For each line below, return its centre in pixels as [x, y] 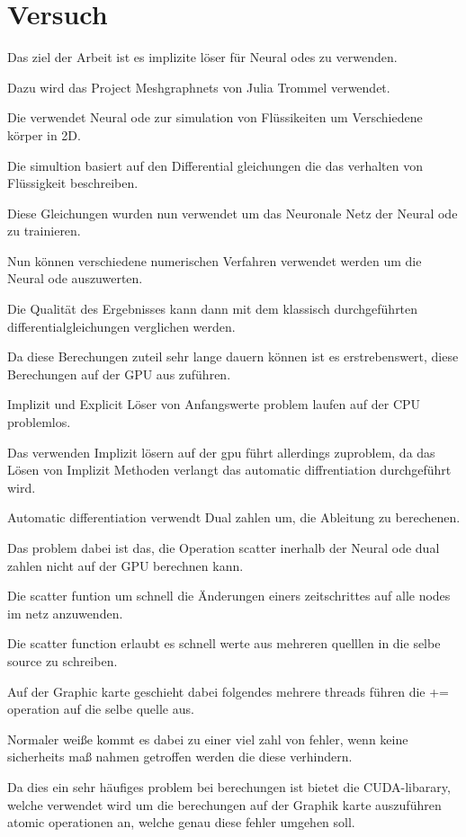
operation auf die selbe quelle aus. [101, 709]
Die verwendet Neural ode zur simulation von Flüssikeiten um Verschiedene [215, 117]
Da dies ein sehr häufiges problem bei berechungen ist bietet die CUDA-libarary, [229, 786]
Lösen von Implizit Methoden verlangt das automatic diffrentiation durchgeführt [229, 470]
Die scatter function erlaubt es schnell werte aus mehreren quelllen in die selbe [224, 643]
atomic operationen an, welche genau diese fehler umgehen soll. [181, 822]
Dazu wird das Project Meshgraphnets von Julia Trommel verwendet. [199, 87]
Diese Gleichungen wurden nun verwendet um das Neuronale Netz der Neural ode [233, 213]
